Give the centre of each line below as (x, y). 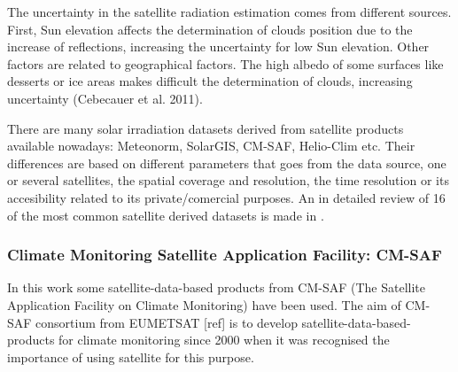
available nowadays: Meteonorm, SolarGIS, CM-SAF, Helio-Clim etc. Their (211, 146)
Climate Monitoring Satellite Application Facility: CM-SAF (225, 255)
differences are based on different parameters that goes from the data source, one (227, 163)
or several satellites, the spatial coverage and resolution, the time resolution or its (228, 180)
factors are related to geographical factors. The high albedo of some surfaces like (225, 63)
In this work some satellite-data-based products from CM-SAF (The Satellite (217, 287)
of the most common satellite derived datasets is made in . (166, 215)
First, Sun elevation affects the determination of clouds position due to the (210, 29)
